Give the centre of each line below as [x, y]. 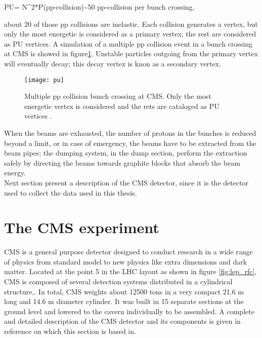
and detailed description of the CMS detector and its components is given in [122, 321]
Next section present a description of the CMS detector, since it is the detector [126, 182]
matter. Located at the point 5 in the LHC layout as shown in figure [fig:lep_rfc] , [130, 271]
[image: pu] [44, 80]
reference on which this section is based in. [70, 331]
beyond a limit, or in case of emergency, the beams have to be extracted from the [130, 143]
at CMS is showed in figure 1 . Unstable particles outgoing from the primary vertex [131, 53]
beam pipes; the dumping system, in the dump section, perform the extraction [126, 153]
